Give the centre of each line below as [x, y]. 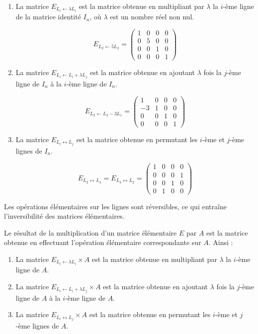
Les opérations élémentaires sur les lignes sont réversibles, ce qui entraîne [115, 206]
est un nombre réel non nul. [152, 17]
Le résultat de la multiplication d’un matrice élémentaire [90, 232]
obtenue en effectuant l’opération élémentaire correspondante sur [103, 242]
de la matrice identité [48, 17]
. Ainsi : [221, 242]
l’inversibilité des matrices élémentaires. [64, 216]
